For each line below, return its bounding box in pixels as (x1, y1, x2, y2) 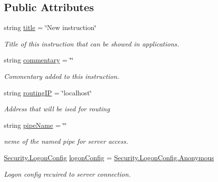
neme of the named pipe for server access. (4, 136, 128, 146)
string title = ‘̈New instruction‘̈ (4, 22, 97, 32)
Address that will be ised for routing (4, 104, 110, 114)
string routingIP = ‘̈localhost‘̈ (4, 87, 92, 97)
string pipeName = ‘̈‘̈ (4, 120, 67, 130)
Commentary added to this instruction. (4, 71, 119, 81)
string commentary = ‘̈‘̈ (4, 55, 74, 65)
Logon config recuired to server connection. (4, 168, 131, 179)
